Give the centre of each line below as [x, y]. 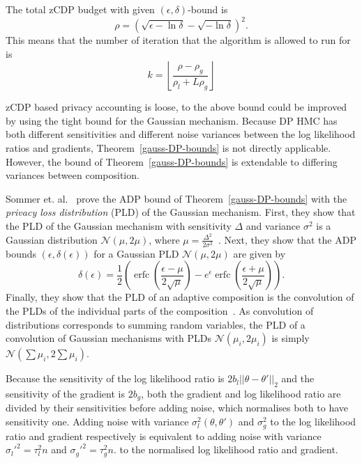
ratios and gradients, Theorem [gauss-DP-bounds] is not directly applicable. [168, 148]
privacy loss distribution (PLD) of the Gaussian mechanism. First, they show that [181, 212]
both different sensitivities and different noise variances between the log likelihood [181, 134]
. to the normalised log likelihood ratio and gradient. [226, 449]
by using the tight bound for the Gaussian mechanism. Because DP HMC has [172, 120]
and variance [273, 226]
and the [298, 378]
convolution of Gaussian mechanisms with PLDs [109, 338]
